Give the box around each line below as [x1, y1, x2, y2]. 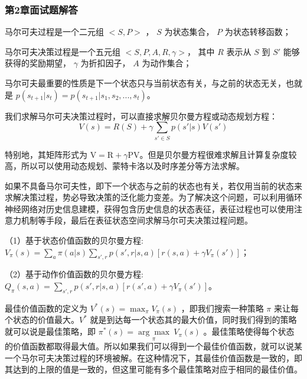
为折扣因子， [80, 57, 130, 69]
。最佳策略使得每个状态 [203, 325, 295, 338]
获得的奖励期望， [5, 57, 71, 69]
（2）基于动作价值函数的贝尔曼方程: [5, 268, 143, 280]
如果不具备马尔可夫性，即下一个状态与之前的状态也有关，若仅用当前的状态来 [5, 179, 302, 192]
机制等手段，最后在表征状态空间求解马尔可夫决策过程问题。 [21, 214, 253, 226]
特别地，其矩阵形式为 [5, 148, 87, 160]
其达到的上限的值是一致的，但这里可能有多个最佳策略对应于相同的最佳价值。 [5, 363, 302, 375]
